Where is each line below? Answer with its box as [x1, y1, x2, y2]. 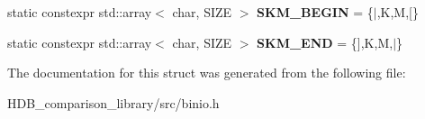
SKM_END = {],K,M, [257, 32, 393, 51]
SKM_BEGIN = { [257, 3, 374, 21]
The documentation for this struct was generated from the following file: [7, 63, 406, 82]
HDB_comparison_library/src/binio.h [7, 93, 220, 112]
